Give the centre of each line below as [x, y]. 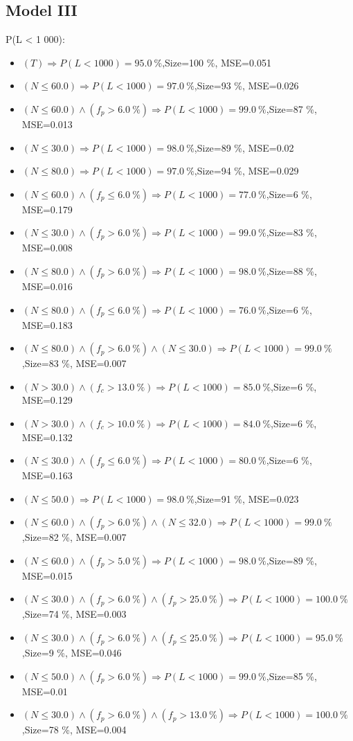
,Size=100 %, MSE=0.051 [217, 62]
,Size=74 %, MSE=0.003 [74, 614]
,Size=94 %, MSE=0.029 [246, 171]
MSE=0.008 [47, 248]
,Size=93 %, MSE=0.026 [246, 86]
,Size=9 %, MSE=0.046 [72, 653]
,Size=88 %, [291, 270]
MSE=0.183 [47, 324]
